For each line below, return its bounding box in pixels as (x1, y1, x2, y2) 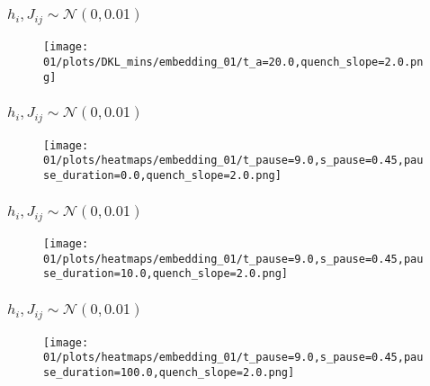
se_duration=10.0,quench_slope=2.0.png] (43, 267, 289, 281)
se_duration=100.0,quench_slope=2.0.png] (43, 365, 295, 379)
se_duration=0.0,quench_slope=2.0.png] (43, 169, 282, 183)
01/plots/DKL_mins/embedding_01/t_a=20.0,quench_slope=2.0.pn (43, 56, 424, 69)
